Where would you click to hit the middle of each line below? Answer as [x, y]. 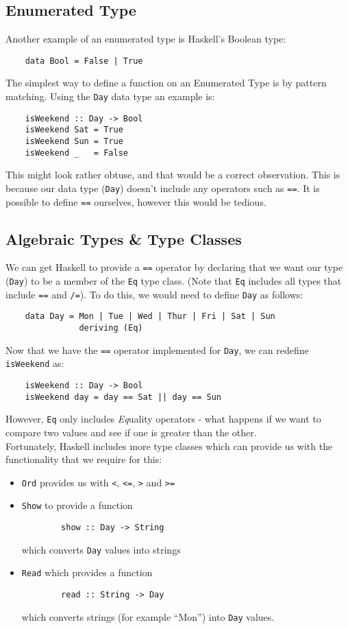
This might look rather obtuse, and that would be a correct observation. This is [173, 175]
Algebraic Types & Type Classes [124, 238]
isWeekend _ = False [76, 153]
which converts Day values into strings [101, 549]
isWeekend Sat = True [74, 130]
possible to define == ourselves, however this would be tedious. [136, 201]
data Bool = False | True [84, 61]
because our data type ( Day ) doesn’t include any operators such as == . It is [163, 188]
